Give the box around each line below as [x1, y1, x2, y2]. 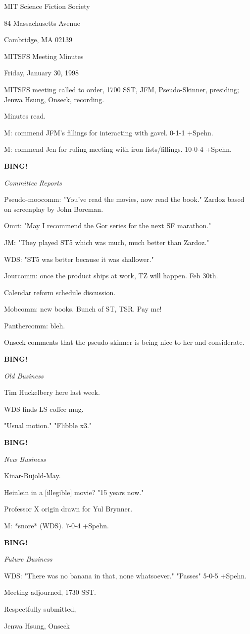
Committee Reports [4, 177, 62, 188]
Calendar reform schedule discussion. [4, 287, 116, 297]
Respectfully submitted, [4, 603, 76, 614]
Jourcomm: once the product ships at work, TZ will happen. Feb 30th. [4, 270, 218, 281]
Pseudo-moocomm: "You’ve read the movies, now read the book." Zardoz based [4, 194, 245, 204]
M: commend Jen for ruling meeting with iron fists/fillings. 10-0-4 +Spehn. [4, 144, 232, 154]
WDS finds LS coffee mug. [4, 403, 84, 414]
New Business [4, 453, 46, 464]
